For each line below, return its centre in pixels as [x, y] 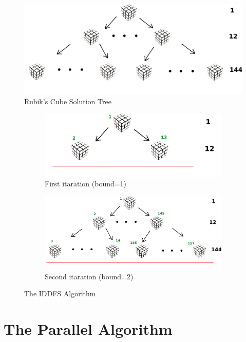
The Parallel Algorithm [88, 328]
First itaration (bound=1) [86, 184]
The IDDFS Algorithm [60, 293]
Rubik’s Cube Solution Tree [68, 101]
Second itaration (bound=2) [89, 276]
